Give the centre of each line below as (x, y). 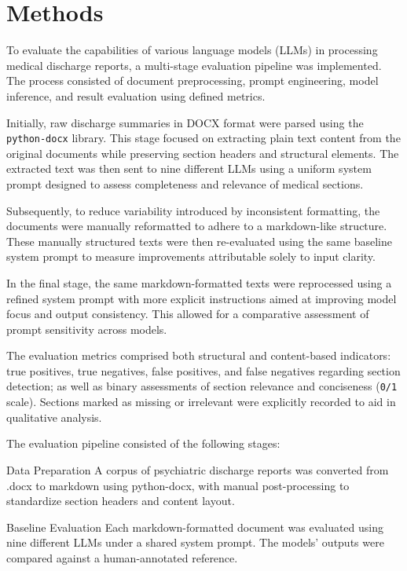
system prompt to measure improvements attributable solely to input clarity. (191, 256)
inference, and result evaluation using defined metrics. (136, 95)
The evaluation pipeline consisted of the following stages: (143, 443)
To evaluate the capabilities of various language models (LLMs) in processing (192, 50)
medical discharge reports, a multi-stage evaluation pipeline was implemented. (194, 65)
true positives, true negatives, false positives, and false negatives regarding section (203, 370)
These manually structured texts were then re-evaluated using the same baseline (199, 241)
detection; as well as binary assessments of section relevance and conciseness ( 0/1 (202, 386)
